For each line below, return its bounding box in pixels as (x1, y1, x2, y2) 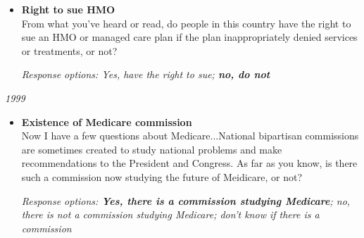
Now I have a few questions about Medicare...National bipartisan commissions (21, 128, 359, 143)
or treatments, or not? (21, 43, 118, 58)
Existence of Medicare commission (21, 114, 192, 129)
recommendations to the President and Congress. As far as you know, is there (21, 156, 358, 170)
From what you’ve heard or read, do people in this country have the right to (21, 15, 351, 30)
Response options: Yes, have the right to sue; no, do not (21, 67, 270, 82)
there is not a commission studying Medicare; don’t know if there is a (21, 207, 320, 222)
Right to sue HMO (21, 2, 115, 16)
